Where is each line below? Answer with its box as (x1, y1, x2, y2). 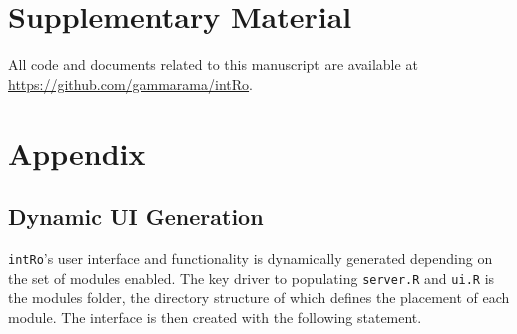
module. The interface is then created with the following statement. (8, 306, 422, 327)
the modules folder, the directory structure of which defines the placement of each (8, 287, 510, 308)
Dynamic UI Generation (8, 201, 264, 232)
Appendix (8, 132, 146, 173)
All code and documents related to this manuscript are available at (8, 54, 418, 75)
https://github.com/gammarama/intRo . (8, 73, 253, 94)
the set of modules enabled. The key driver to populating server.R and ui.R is (8, 267, 495, 288)
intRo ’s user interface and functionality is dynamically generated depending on (8, 247, 493, 268)
